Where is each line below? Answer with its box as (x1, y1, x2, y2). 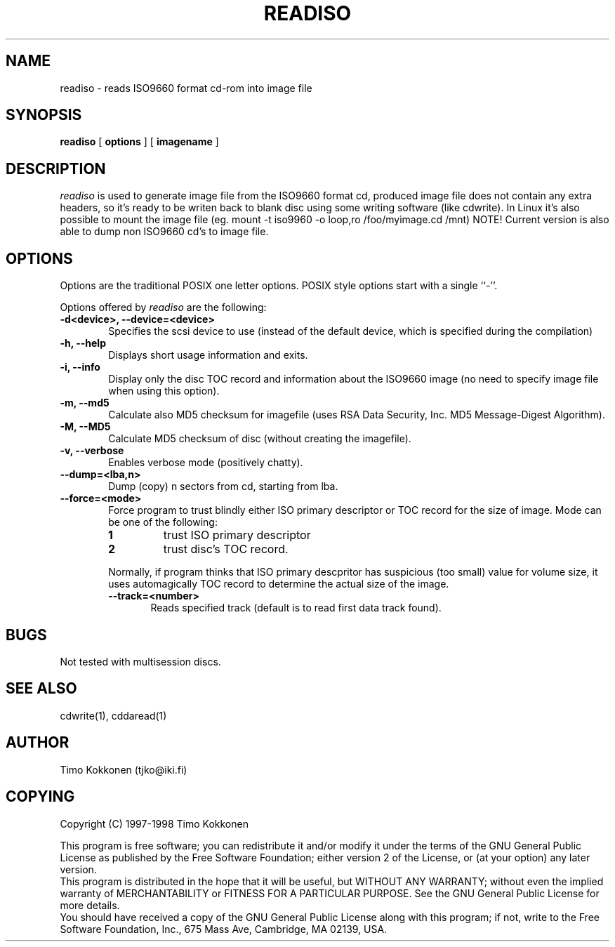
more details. (60, 899, 120, 911)
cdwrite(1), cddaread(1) (60, 709, 167, 722)
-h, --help (60, 337, 106, 350)
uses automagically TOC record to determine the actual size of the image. (108, 578, 449, 590)
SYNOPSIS (6, 106, 82, 124)
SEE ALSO (6, 680, 77, 698)
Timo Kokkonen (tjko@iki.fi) (60, 763, 187, 776)
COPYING (6, 788, 75, 806)
